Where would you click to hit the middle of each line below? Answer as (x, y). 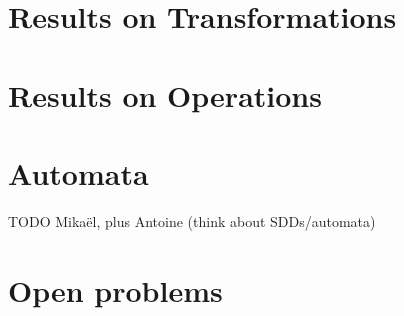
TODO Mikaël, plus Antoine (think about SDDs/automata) (192, 220)
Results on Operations (165, 94)
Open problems (115, 289)
